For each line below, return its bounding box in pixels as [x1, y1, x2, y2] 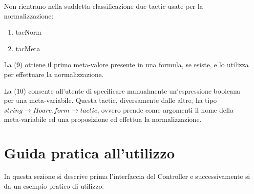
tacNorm [15, 27, 42, 37]
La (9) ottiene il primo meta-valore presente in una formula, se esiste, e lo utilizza [4, 59, 249, 70]
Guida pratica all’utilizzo [4, 143, 175, 163]
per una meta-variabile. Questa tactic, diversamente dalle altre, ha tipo [4, 95, 217, 105]
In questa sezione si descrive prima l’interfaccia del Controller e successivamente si [4, 171, 250, 181]
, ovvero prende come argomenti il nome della [97, 104, 233, 115]
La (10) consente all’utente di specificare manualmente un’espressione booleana [4, 85, 241, 96]
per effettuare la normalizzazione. [4, 69, 104, 79]
